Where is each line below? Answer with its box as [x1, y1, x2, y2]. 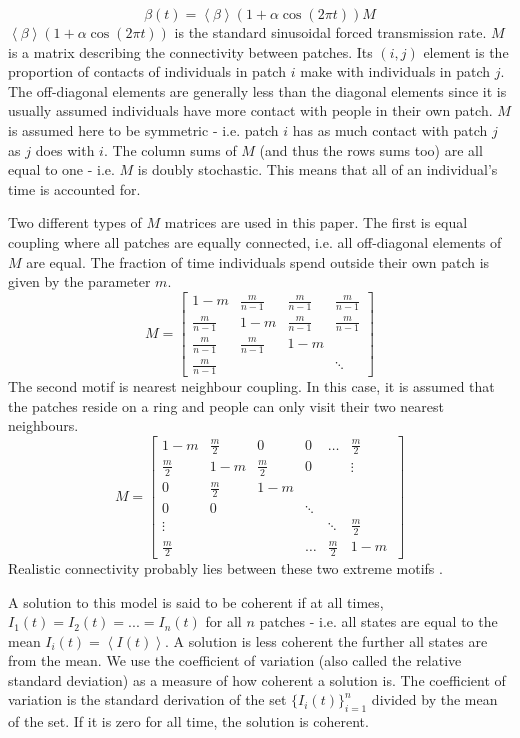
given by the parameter [8, 271, 151, 292]
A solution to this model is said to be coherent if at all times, [8, 591, 384, 612]
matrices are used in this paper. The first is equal [164, 212, 468, 233]
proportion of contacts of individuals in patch [8, 61, 286, 82]
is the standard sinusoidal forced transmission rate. [174, 22, 487, 42]
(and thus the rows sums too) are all [259, 139, 483, 160]
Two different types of [8, 212, 142, 233]
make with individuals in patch [300, 61, 491, 82]
